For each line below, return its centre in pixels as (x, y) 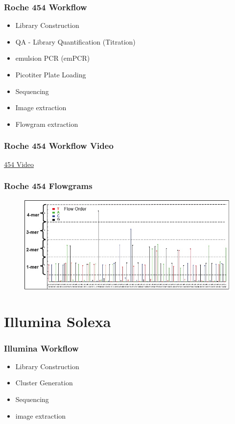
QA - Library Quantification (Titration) (75, 41)
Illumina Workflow (41, 348)
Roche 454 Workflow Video (59, 146)
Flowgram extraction (47, 124)
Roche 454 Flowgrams (48, 186)
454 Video (19, 164)
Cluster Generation (44, 383)
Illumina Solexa (58, 321)
